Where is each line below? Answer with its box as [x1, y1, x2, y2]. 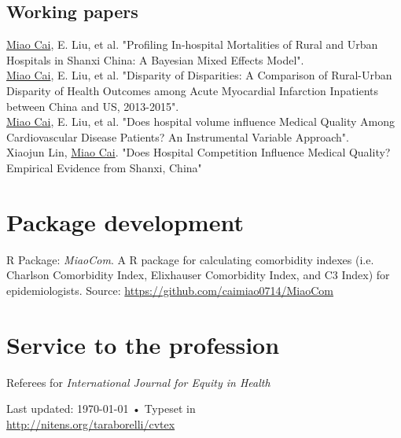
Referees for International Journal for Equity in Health [6, 374, 270, 390]
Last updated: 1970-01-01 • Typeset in [6, 400, 196, 417]
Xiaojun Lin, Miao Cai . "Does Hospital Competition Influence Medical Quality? [6, 144, 391, 160]
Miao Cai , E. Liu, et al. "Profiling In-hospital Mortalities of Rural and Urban [6, 36, 378, 53]
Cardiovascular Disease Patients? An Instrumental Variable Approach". [6, 128, 349, 145]
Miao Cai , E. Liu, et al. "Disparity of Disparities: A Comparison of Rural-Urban [6, 67, 392, 83]
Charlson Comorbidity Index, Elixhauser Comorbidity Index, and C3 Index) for [6, 267, 390, 283]
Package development [6, 205, 244, 237]
